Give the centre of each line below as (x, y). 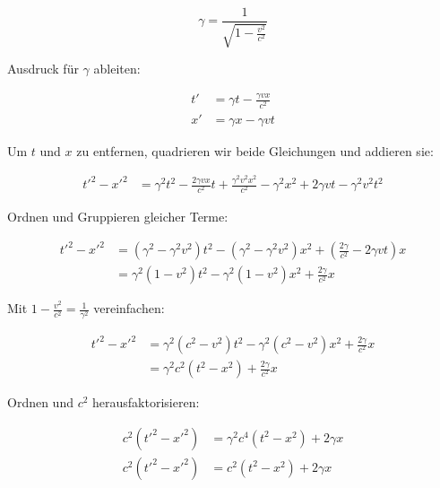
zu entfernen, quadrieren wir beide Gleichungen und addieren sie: (255, 150)
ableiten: (117, 69)
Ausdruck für (43, 69)
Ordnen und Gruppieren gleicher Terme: (118, 217)
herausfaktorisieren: (146, 402)
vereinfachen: (129, 308)
